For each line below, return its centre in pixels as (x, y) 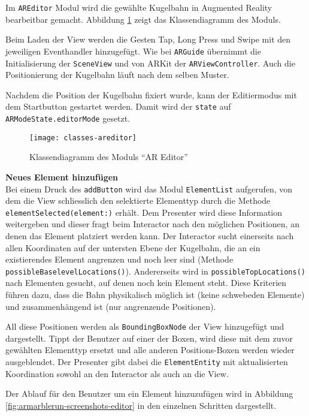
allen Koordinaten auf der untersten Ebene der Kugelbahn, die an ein (133, 247)
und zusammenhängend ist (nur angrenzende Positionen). (111, 306)
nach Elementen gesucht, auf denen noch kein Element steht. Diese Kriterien (146, 283)
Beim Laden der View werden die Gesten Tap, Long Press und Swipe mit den (148, 39)
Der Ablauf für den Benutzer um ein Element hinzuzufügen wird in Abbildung (149, 394)
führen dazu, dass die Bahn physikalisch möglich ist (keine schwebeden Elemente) (155, 295)
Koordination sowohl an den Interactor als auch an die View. (117, 373)
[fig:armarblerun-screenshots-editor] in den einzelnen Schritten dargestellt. (141, 405)
